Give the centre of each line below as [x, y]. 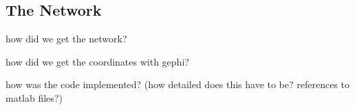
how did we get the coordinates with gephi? [97, 61]
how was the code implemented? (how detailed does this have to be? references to [178, 84]
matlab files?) [34, 97]
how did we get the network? [66, 39]
